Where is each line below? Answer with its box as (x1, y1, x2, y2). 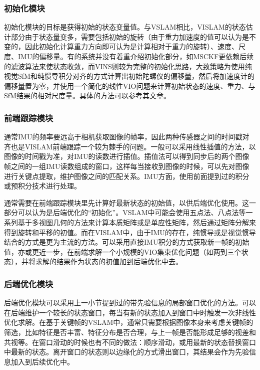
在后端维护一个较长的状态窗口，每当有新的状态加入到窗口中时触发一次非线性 (4, 307, 256, 317)
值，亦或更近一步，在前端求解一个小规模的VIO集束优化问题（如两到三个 (4, 246, 241, 257)
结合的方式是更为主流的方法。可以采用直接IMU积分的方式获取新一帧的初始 (4, 237, 249, 247)
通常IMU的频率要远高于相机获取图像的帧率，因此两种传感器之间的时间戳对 (4, 131, 249, 142)
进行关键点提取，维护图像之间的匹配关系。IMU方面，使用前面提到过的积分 (4, 170, 249, 181)
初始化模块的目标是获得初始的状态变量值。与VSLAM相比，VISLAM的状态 (4, 22, 246, 32)
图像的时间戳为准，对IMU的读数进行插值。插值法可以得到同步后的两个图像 (4, 151, 249, 161)
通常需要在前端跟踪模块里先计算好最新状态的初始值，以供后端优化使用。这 (4, 197, 249, 208)
